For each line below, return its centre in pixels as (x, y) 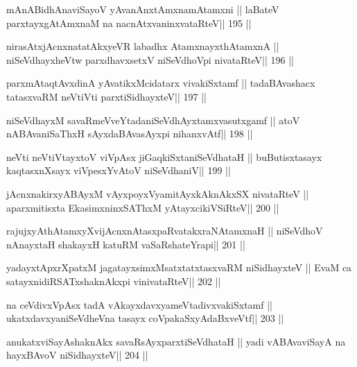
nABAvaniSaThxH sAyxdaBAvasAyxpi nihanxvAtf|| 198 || (130, 134)
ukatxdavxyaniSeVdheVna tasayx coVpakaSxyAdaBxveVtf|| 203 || (145, 318)
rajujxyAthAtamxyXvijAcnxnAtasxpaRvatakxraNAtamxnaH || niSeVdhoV (165, 231)
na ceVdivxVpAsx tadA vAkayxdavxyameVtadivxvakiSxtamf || (139, 304)
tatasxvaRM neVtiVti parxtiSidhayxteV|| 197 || (106, 96)
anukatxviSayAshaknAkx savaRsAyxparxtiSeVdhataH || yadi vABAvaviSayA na (176, 341)
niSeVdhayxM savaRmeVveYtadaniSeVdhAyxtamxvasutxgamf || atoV (153, 120)
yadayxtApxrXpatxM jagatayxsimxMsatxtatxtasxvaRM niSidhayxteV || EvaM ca (179, 267)
